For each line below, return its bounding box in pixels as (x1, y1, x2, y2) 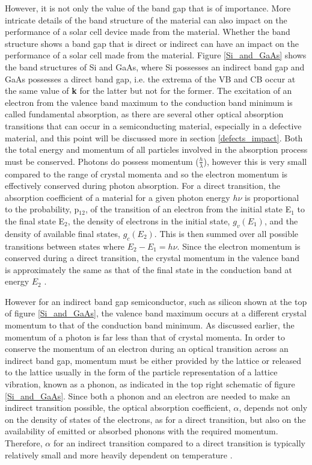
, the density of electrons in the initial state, (67, 214, 230, 227)
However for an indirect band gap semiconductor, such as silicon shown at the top (5, 295, 307, 307)
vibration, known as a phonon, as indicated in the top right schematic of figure (5, 378, 295, 390)
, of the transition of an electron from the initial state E (85, 203, 292, 215)
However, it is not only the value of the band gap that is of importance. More (5, 2, 291, 14)
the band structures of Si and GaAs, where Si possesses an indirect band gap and (5, 60, 305, 73)
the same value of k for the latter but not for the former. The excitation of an (5, 84, 292, 97)
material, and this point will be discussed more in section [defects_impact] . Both (5, 131, 303, 144)
